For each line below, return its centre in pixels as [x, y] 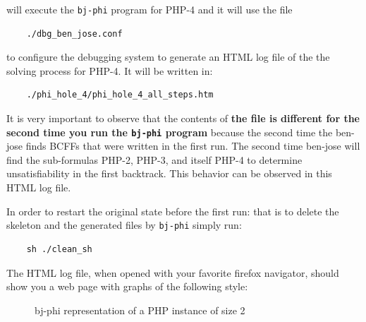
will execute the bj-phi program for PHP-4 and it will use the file [150, 9]
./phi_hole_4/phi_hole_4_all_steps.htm [120, 95]
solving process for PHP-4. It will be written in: [110, 70]
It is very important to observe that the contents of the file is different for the [183, 118]
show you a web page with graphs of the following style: [127, 286]
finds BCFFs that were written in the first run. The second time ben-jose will [193, 146]
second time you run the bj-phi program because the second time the [170, 132]
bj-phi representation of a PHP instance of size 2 [140, 310]
